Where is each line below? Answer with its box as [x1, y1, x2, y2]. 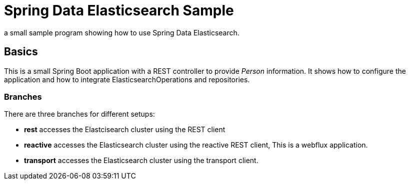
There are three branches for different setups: [4, 110, 155, 119]
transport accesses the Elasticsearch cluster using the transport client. [24, 156, 258, 165]
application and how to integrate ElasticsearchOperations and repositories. [4, 75, 250, 84]
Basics [4, 45, 38, 58]
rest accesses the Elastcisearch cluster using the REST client [24, 125, 225, 134]
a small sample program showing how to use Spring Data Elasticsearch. [4, 28, 239, 37]
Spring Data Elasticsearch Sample [4, 2, 234, 19]
